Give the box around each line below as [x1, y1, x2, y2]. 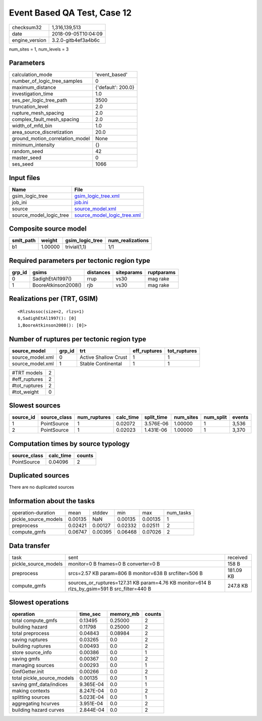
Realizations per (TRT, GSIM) [9, 295, 98, 303]
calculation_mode [12, 71, 53, 78]
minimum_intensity [12, 142, 55, 148]
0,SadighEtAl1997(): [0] [17, 315, 77, 321]
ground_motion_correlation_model [12, 135, 90, 142]
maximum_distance [12, 84, 56, 91]
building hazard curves [12, 706, 65, 713]
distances [87, 269, 111, 276]
